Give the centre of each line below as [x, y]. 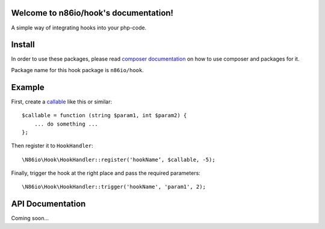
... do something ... [66, 124]
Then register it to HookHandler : [52, 146]
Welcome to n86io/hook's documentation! [92, 13]
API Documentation [48, 204]
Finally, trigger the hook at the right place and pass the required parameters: [106, 173]
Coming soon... [30, 218]
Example [28, 87]
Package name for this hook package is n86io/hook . [78, 70]
